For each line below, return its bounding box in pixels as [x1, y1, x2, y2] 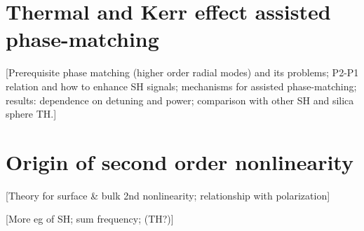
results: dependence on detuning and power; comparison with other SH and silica [6, 92, 354, 107]
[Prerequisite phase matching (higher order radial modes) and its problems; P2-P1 [6, 65, 359, 80]
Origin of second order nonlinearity [6, 147, 353, 176]
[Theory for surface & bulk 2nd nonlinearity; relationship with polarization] [6, 188, 330, 202]
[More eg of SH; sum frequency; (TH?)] [6, 211, 174, 226]
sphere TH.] [6, 106, 57, 121]
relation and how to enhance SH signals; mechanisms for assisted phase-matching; [6, 78, 357, 93]
